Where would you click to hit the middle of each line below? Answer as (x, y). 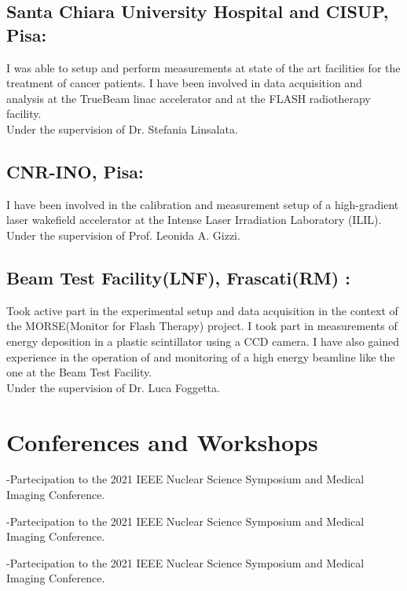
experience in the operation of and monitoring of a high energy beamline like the (201, 356)
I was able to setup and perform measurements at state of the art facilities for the (203, 67)
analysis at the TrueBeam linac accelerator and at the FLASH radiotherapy (189, 98)
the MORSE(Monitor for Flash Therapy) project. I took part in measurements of (202, 326)
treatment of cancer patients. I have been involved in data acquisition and (184, 83)
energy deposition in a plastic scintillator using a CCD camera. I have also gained (203, 341)
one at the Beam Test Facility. (79, 372)
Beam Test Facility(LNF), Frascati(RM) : (178, 277)
